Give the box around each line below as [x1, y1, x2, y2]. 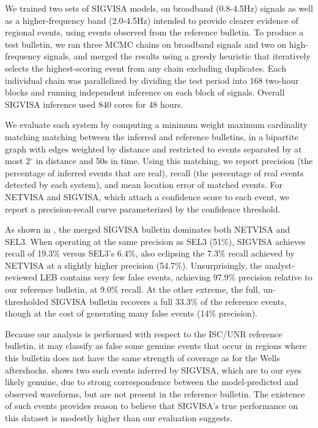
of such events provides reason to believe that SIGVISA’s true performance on [5, 399, 298, 412]
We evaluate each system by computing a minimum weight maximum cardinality [5, 118, 308, 131]
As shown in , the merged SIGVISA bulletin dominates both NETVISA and [5, 223, 290, 236]
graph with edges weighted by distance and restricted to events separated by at [5, 142, 302, 155]
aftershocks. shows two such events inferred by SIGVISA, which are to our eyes [5, 363, 301, 376]
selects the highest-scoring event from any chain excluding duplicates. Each [5, 61, 286, 74]
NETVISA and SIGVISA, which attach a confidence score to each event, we [5, 190, 290, 203]
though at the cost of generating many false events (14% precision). [5, 307, 257, 320]
